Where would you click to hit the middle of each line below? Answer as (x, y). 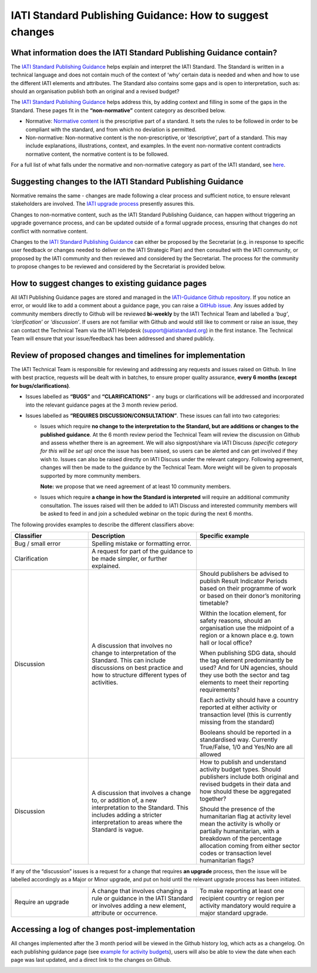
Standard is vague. (118, 830)
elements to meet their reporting (244, 682)
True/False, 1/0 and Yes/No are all (246, 747)
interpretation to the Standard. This (140, 807)
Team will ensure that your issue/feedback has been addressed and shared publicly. (113, 338)
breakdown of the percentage (241, 838)
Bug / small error (38, 543)
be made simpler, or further (129, 558)
